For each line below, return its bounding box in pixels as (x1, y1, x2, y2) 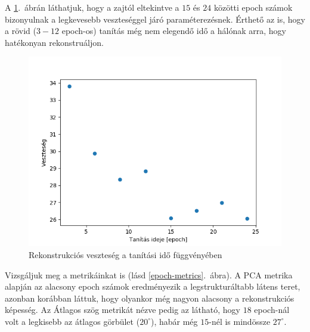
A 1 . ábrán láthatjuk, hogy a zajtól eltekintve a (5, 1, 179, 13)
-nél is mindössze (209, 315, 271, 327)
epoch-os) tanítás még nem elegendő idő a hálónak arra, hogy (61, 24, 287, 37)
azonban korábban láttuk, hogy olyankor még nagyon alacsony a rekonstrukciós (5, 291, 294, 304)
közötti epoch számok (213, 1, 293, 13)
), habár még (150, 315, 198, 327)
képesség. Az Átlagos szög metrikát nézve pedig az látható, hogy (5, 303, 241, 316)
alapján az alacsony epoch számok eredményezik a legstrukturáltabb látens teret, (5, 280, 300, 293)
